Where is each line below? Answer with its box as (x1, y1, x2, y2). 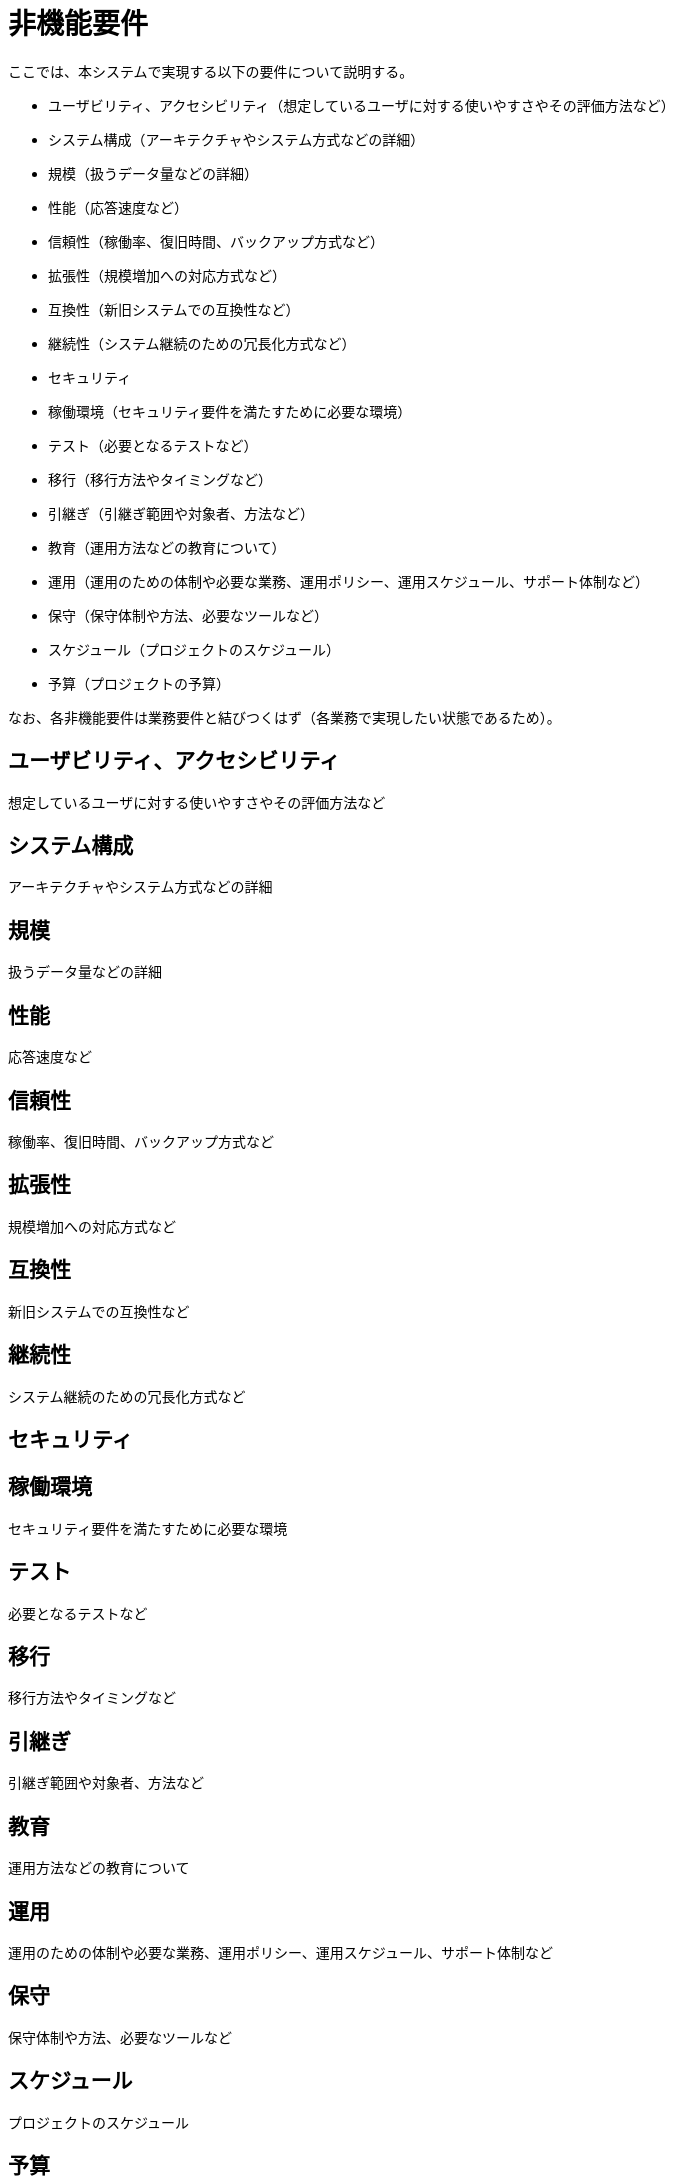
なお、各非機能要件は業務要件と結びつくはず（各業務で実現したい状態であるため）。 (8, 708, 561, 726)
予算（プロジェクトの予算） (48, 674, 230, 692)
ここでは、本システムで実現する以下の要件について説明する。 (8, 62, 414, 80)
